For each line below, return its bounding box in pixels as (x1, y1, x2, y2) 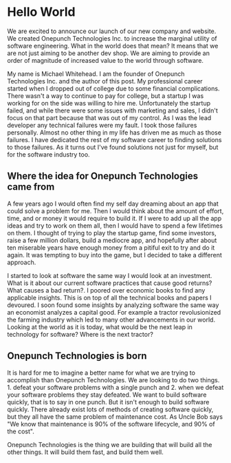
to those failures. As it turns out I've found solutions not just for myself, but (7, 143, 219, 151)
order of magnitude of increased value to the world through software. (7, 56, 204, 64)
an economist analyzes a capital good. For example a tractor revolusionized (7, 308, 221, 316)
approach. (7, 258, 36, 266)
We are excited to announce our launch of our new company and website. (7, 27, 217, 35)
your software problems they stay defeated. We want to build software (7, 391, 207, 399)
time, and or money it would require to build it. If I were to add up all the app (7, 214, 222, 222)
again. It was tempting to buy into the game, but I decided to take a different (7, 250, 222, 259)
